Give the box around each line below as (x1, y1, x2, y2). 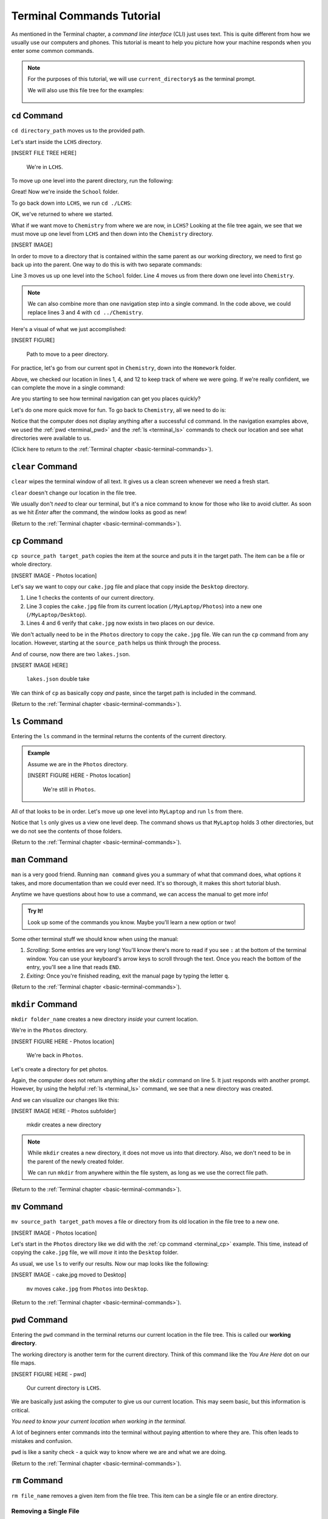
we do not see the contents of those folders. (11, 827, 123, 835)
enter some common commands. (11, 47, 94, 55)
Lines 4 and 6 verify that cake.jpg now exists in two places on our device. (26, 620, 215, 627)
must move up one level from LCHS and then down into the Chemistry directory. (11, 230, 214, 237)
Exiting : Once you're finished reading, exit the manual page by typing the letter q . (26, 972, 230, 979)
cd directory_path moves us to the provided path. (11, 127, 145, 134)
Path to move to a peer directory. (26, 350, 109, 358)
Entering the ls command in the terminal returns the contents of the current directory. (11, 733, 227, 740)
